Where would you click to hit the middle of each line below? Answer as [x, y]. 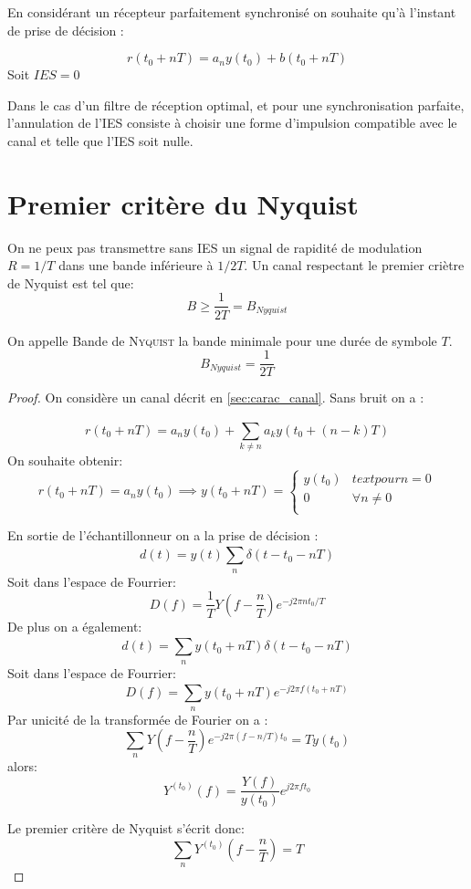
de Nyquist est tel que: [71, 282]
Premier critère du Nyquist [183, 203]
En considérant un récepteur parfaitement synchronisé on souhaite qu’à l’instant [232, 12]
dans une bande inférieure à [136, 265]
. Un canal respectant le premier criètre [354, 265]
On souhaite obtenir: [65, 460]
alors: [22, 766]
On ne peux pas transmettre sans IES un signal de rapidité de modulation [215, 247]
